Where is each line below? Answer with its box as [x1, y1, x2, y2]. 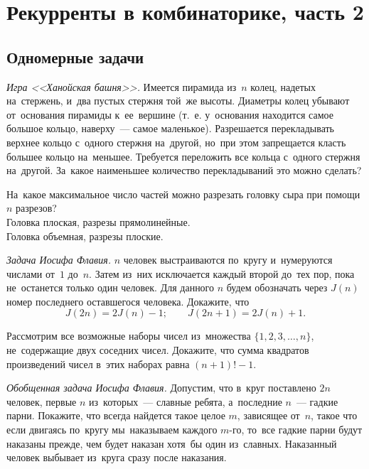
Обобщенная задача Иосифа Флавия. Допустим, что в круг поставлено [6, 380, 316, 395]
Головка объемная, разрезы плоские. [6, 228, 164, 243]
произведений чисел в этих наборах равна [6, 356, 190, 371]
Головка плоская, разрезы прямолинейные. [6, 214, 191, 229]
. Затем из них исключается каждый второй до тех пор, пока [89, 266, 355, 281]
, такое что [311, 408, 358, 423]
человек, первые [6, 394, 77, 409]
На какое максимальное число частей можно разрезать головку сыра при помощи [6, 186, 360, 201]
